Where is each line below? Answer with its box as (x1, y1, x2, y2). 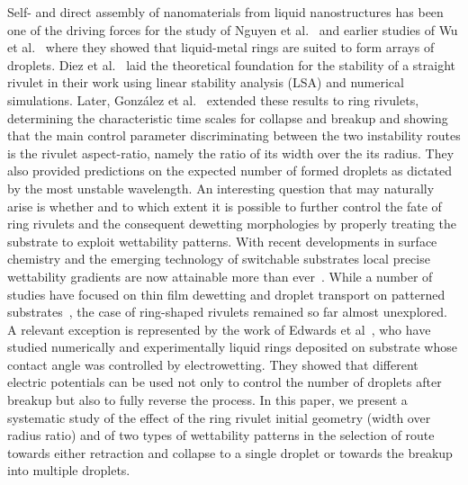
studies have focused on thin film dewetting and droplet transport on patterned (7, 284, 445, 303)
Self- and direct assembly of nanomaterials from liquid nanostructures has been (7, 3, 444, 21)
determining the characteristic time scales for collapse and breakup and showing (7, 108, 448, 127)
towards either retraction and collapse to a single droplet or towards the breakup (7, 443, 453, 462)
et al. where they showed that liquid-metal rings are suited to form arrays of (7, 38, 435, 57)
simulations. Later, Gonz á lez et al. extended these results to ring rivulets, (7, 90, 419, 109)
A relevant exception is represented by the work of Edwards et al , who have (7, 319, 431, 338)
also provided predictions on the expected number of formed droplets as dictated (7, 161, 453, 180)
